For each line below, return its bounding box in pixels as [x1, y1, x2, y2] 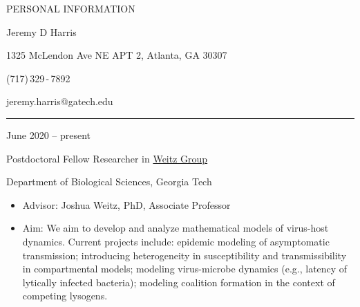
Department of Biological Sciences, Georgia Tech [6, 174, 212, 189]
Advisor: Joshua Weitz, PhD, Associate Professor [22, 197, 231, 212]
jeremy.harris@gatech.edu [6, 94, 113, 109]
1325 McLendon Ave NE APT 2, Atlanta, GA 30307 [6, 48, 227, 62]
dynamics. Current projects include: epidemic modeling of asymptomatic [22, 234, 330, 248]
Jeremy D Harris [6, 24, 77, 39]
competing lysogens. [22, 288, 108, 303]
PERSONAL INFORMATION [6, 1, 135, 15]
